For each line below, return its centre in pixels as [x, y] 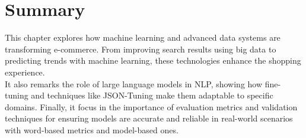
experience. [25, 72]
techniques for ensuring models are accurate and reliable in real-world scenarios [149, 118]
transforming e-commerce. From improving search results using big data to [141, 49]
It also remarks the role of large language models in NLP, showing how [134, 83]
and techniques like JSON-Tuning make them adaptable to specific [152, 95]
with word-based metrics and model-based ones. [92, 129]
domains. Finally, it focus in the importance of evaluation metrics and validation [151, 106]
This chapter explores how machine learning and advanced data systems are [143, 37]
